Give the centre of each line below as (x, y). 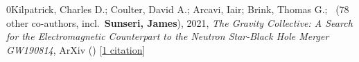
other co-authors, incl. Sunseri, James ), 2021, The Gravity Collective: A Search (179, 22)
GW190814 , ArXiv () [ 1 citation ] (76, 49)
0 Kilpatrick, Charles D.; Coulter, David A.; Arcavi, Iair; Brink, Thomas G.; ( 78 (178, 9)
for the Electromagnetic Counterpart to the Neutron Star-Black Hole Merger (168, 36)
